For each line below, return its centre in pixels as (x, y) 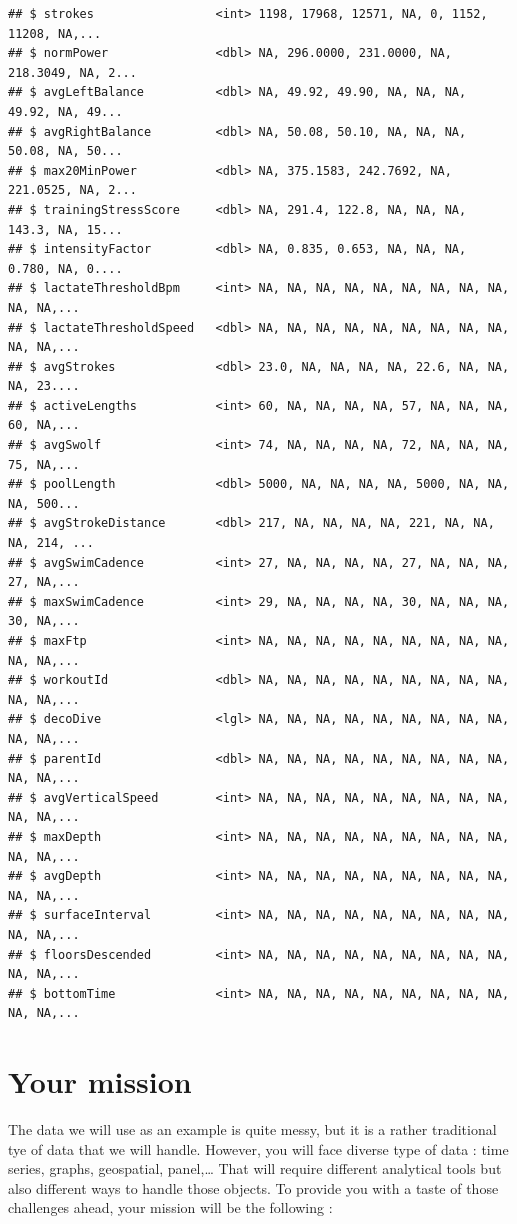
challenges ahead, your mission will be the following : (170, 1207)
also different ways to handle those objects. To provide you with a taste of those (253, 1187)
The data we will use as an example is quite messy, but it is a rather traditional (252, 1129)
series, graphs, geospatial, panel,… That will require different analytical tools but (255, 1168)
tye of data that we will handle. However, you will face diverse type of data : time (258, 1148)
